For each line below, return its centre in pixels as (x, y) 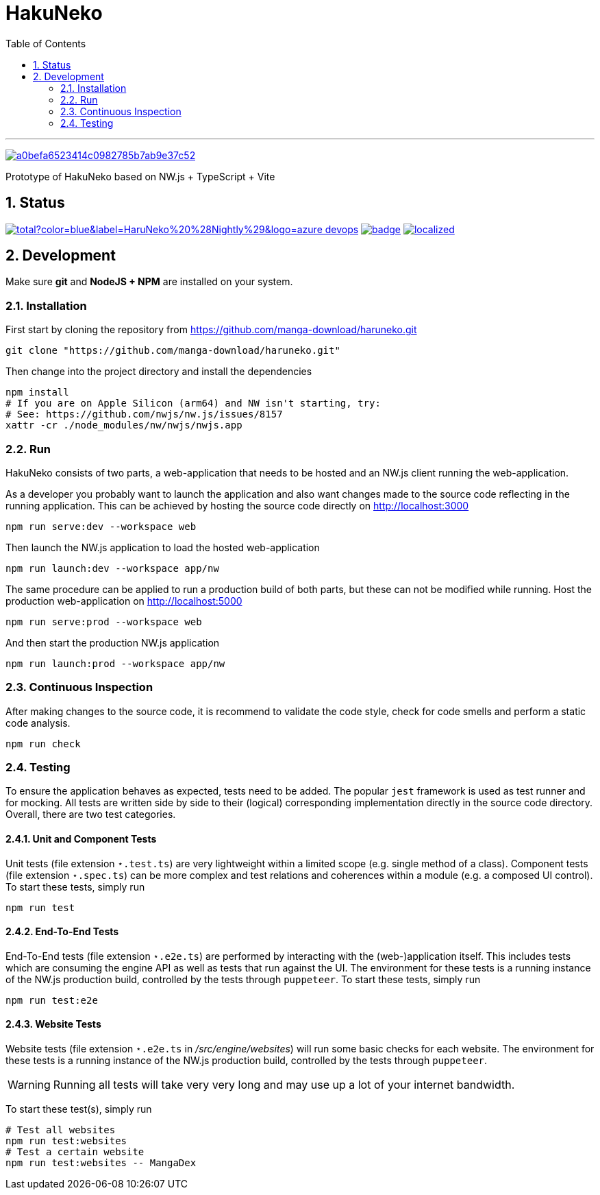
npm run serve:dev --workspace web (101, 526)
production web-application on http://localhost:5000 (124, 601)
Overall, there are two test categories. (91, 814)
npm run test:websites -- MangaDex (101, 1163)
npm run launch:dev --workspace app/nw (112, 568)
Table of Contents (46, 43)
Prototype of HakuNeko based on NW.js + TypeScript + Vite (140, 176)
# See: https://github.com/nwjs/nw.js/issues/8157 (144, 414)
